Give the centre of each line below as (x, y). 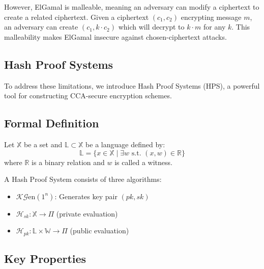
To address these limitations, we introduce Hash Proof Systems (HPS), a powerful (132, 85)
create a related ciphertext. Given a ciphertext (77, 17)
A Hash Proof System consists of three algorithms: (83, 179)
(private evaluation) (87, 213)
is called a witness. (143, 162)
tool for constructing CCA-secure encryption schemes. (88, 96)
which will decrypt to (151, 27)
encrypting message (211, 17)
